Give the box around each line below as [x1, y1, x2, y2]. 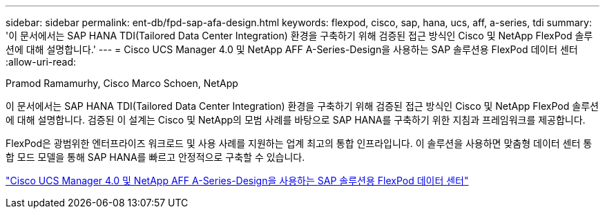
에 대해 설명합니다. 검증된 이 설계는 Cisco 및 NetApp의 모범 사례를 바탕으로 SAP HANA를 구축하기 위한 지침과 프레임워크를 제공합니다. [6, 114, 586, 126]
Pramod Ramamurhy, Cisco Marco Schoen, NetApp [6, 77, 238, 89]
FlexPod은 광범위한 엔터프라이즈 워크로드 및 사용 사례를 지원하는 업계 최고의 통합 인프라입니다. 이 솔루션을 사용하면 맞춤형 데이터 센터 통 [6, 137, 593, 149]
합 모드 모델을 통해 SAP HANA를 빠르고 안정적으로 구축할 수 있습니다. [6, 151, 305, 163]
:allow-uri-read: [6, 56, 77, 68]
